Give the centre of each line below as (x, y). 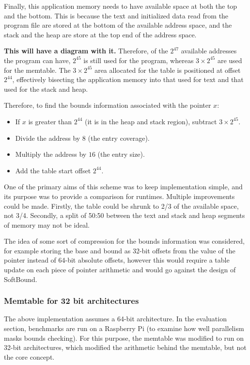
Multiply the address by (51, 154)
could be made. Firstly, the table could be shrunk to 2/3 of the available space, (121, 206)
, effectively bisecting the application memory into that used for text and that (128, 79)
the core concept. (29, 357)
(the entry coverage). (119, 138)
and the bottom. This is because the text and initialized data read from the (116, 15)
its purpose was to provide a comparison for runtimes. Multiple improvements (119, 196)
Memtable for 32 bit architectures (71, 301)
